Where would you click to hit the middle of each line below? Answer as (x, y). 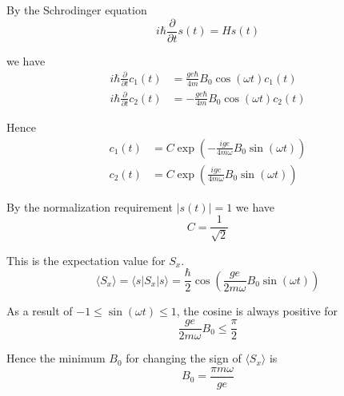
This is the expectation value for (86, 260)
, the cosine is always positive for (257, 310)
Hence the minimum (56, 358)
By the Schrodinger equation (77, 10)
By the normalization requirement (90, 206)
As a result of (40, 310)
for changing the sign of (184, 358)
